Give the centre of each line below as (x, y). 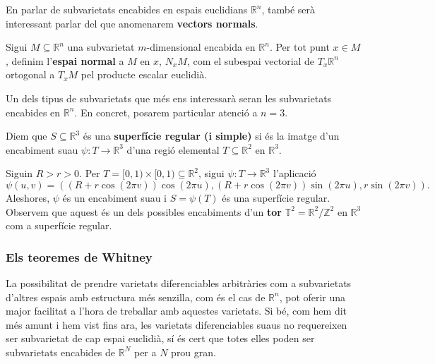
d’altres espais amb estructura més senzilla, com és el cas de (136, 297)
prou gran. (193, 352)
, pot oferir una (312, 297)
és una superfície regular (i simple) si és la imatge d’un (211, 136)
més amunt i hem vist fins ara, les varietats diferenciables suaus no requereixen (177, 324)
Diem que (26, 136)
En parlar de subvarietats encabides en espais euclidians (127, 9)
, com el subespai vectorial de (251, 60)
